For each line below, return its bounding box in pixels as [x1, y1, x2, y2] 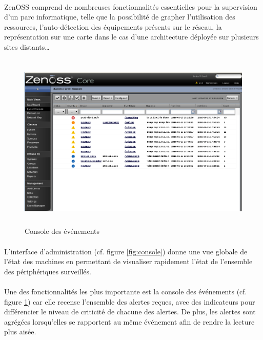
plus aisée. [4, 326, 36, 337]
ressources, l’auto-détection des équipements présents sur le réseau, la [4, 21, 222, 32]
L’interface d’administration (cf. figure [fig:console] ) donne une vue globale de [4, 246, 248, 256]
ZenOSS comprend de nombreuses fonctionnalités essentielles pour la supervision [4, 1, 257, 12]
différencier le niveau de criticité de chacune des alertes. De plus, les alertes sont [4, 306, 256, 317]
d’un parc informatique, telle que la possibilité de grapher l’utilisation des [4, 11, 235, 22]
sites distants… [4, 41, 50, 52]
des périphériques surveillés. [4, 266, 91, 276]
